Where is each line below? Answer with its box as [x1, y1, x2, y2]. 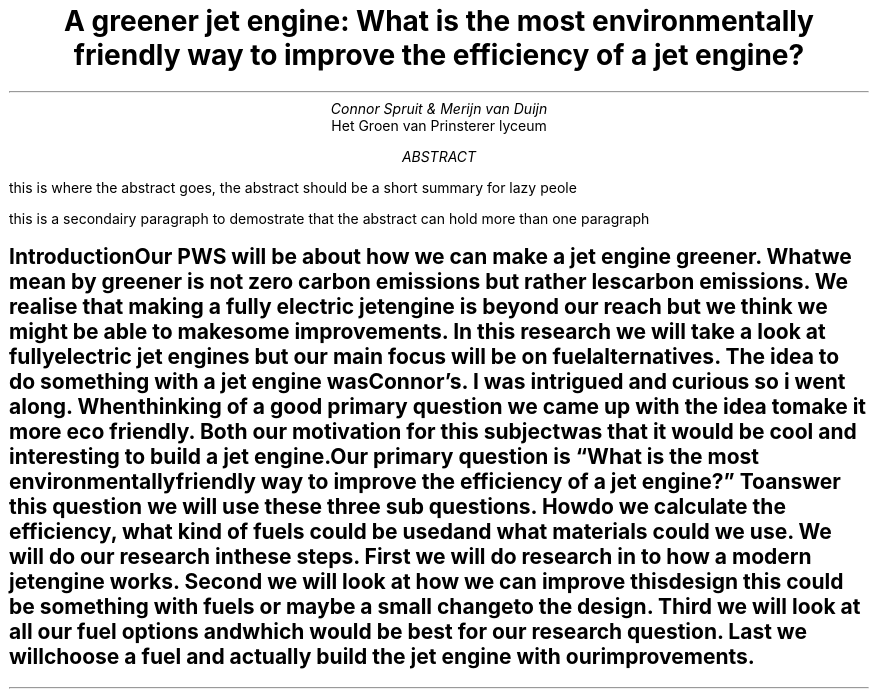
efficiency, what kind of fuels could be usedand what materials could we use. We [9, 519, 832, 545]
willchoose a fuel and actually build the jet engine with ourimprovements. [9, 644, 755, 670]
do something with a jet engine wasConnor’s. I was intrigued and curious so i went [9, 369, 846, 395]
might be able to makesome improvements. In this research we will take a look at [9, 319, 826, 345]
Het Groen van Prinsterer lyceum [331, 116, 547, 134]
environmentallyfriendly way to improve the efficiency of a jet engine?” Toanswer [9, 469, 841, 495]
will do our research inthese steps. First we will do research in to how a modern [9, 544, 812, 570]
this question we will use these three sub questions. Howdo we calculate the [9, 494, 786, 520]
